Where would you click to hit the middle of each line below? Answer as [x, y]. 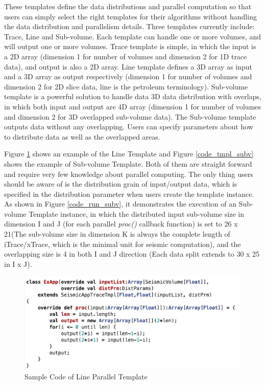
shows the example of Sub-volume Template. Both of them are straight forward [128, 163]
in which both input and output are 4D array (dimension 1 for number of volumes [133, 106]
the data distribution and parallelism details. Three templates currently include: [129, 26]
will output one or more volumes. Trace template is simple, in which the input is [130, 46]
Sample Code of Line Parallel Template [86, 376]
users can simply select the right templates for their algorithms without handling [130, 16]
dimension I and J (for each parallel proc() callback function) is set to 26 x [121, 224]
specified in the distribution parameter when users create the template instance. [129, 194]
